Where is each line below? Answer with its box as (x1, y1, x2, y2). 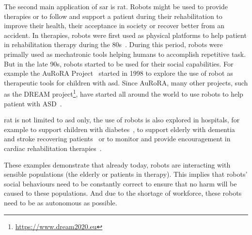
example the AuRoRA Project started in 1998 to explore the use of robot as (4, 68, 233, 78)
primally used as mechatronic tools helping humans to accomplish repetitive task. (4, 49, 246, 59)
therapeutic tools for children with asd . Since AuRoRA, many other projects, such (4, 77, 248, 87)
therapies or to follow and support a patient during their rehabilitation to (4, 11, 222, 21)
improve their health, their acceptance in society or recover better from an (4, 20, 224, 31)
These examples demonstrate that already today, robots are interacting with (4, 159, 231, 169)
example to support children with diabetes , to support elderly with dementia (4, 124, 235, 134)
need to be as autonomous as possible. (4, 197, 117, 207)
